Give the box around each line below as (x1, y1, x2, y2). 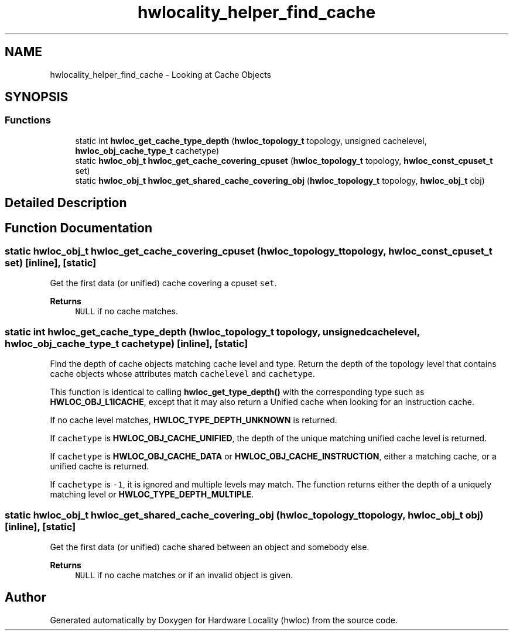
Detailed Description (5, 195, 127, 211)
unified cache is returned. (50, 461, 149, 472)
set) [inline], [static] (5, 257, 97, 269)
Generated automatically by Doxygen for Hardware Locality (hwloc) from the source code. (50, 615, 398, 625)
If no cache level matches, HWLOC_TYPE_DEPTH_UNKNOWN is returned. (50, 415, 337, 425)
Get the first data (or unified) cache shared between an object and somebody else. (50, 541, 370, 552)
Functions (5, 114, 51, 126)
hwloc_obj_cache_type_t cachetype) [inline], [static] (5, 337, 248, 349)
